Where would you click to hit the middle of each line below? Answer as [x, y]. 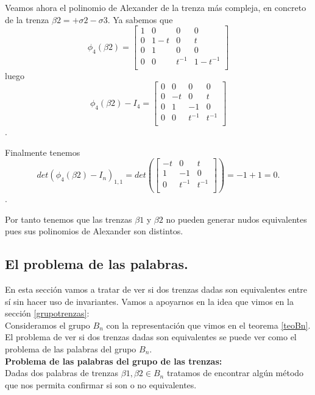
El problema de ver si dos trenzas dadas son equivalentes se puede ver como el [151, 337]
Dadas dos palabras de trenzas [62, 373]
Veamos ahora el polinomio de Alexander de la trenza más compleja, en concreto [156, 7]
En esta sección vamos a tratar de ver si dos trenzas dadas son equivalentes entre [156, 289]
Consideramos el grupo [48, 325]
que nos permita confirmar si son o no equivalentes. [101, 384]
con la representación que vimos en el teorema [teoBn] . [208, 325]
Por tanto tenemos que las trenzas [69, 219]
